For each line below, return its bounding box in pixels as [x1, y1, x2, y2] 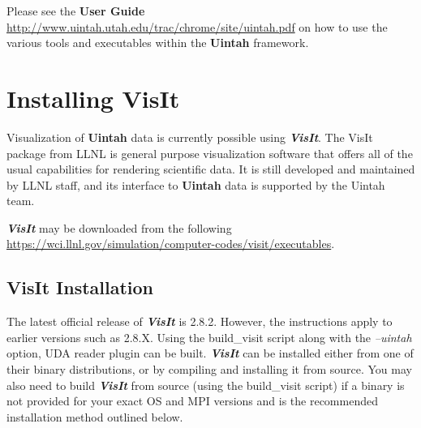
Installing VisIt [6, 81, 180, 114]
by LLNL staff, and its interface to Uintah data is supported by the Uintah [6, 176, 385, 193]
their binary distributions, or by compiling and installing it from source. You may [6, 361, 412, 378]
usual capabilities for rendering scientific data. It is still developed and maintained [6, 160, 415, 178]
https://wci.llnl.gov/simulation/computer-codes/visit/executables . [6, 235, 335, 252]
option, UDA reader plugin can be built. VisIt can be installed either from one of [6, 345, 414, 362]
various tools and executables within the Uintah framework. [6, 34, 309, 51]
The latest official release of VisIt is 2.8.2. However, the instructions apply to [6, 313, 393, 330]
